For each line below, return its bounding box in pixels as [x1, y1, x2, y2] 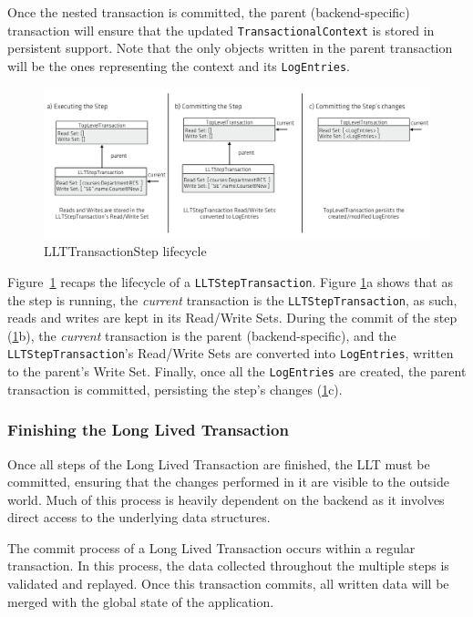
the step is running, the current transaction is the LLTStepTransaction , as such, [7, 290, 458, 309]
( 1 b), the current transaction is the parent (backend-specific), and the [7, 325, 396, 344]
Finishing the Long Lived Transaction [7, 418, 289, 441]
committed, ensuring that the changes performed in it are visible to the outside [7, 472, 450, 491]
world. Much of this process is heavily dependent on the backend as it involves [7, 489, 445, 509]
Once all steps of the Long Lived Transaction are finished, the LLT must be [7, 454, 430, 473]
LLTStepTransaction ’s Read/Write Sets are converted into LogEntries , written [7, 344, 454, 363]
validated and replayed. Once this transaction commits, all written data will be [7, 574, 449, 593]
